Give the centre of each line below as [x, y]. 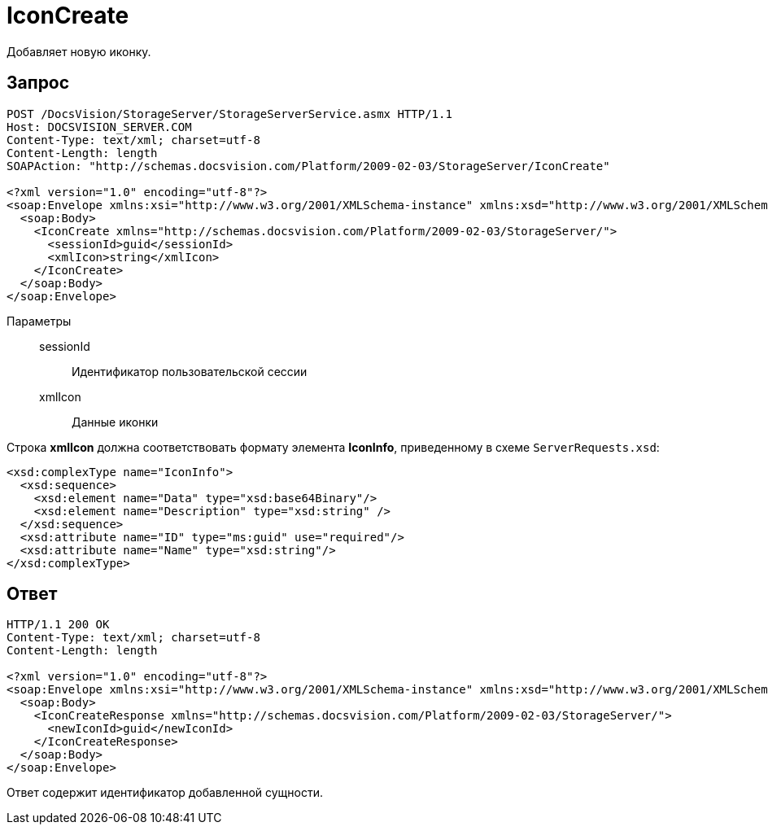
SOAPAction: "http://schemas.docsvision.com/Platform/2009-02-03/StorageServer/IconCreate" [308, 166]
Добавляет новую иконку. [79, 51]
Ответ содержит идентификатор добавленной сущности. [165, 793]
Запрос [38, 83]
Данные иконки [115, 422]
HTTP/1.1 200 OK [58, 625]
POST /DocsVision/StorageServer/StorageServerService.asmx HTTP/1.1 [229, 114]
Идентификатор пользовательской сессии [190, 371]
